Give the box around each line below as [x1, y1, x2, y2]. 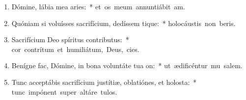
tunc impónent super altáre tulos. [11, 86, 117, 97]
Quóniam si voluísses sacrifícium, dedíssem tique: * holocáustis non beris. [11, 18, 236, 28]
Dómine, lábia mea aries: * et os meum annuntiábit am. [11, 1, 185, 11]
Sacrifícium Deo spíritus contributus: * [11, 34, 129, 45]
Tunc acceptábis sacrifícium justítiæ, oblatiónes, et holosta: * [11, 76, 197, 87]
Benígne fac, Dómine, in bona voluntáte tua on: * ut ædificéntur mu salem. [11, 60, 243, 71]
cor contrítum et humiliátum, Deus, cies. [11, 44, 139, 54]
